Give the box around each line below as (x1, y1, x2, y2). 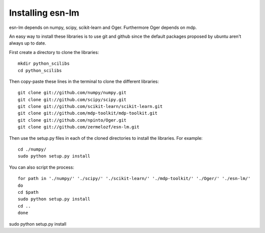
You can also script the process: (9, 164, 75, 170)
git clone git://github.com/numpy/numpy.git (18, 90, 127, 96)
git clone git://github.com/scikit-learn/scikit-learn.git (18, 104, 163, 109)
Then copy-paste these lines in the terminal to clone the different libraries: (9, 78, 159, 84)
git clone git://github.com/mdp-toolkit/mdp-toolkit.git (18, 110, 158, 116)
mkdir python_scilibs (18, 61, 70, 66)
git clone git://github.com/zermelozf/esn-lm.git (18, 124, 140, 130)
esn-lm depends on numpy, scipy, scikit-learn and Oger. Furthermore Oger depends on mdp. (9, 25, 197, 30)
